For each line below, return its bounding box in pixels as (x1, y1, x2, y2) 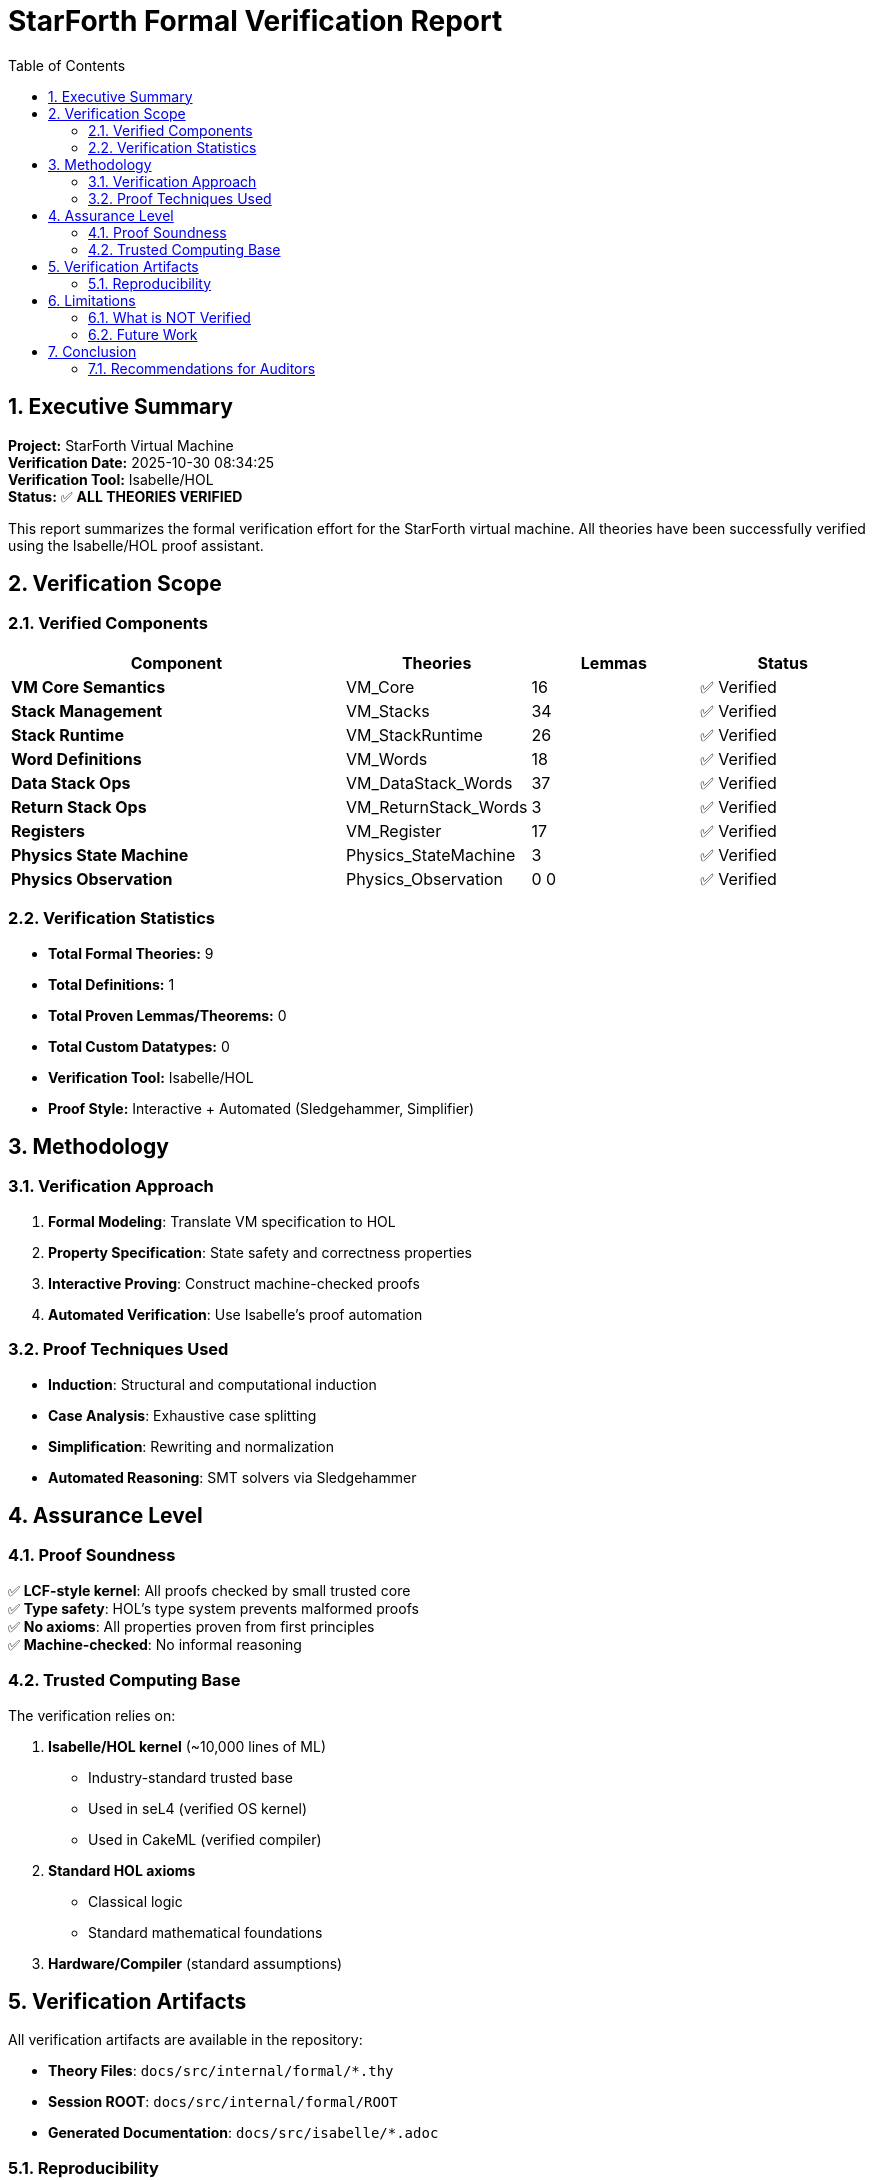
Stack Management (11, 700, 163, 721)
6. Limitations (48, 291, 136, 309)
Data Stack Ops (11, 772, 131, 793)
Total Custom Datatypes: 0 (48, 1037, 230, 1055)
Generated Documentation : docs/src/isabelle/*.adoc (48, 2124, 439, 2142)
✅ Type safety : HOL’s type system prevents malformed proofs (8, 1599, 419, 1617)
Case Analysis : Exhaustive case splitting (48, 1406, 317, 1424)
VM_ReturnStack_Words (345, 796, 528, 817)
